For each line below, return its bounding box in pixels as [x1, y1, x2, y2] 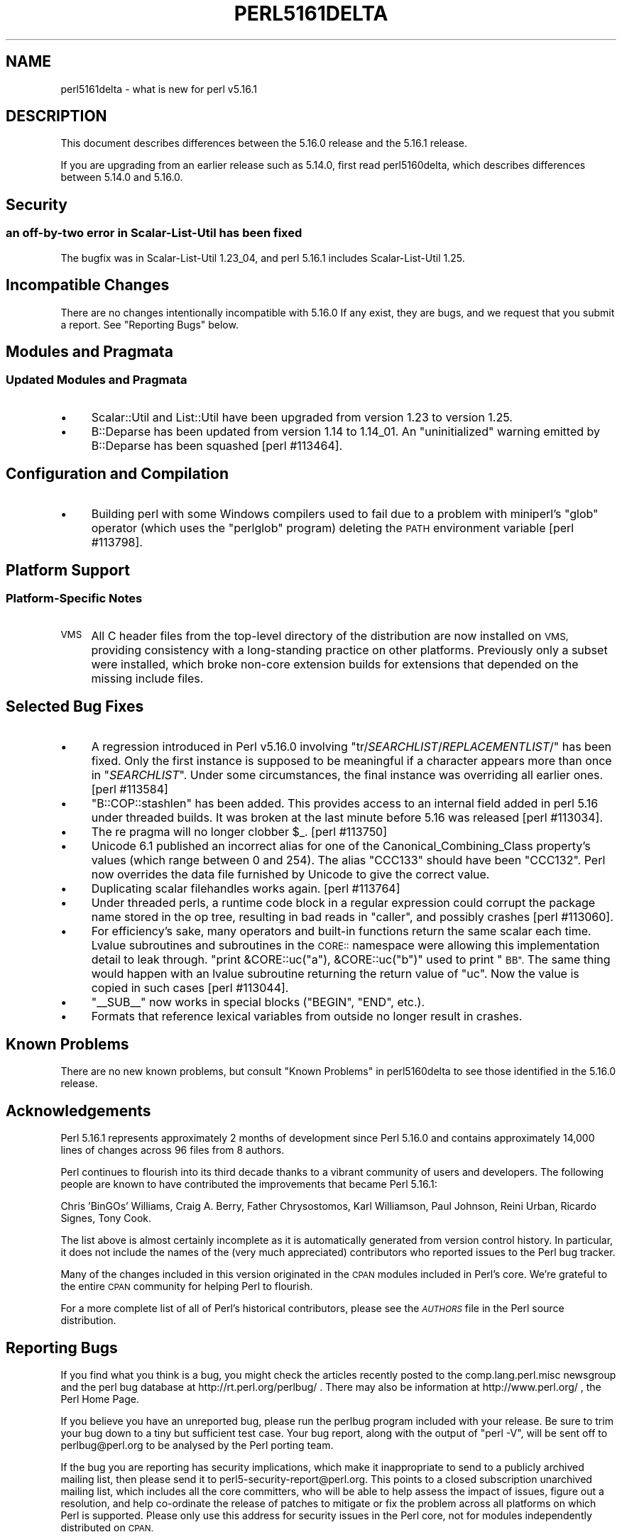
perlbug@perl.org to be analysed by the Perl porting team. [60, 1439, 334, 1452]
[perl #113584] [91, 781, 168, 796]
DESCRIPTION [6, 107, 107, 126]
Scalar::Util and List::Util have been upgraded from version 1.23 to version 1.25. [91, 409, 513, 424]
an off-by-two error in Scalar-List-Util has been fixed [6, 226, 302, 241]
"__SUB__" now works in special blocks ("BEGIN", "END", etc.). [91, 994, 425, 1009]
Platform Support [6, 561, 130, 579]
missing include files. [91, 671, 204, 685]
